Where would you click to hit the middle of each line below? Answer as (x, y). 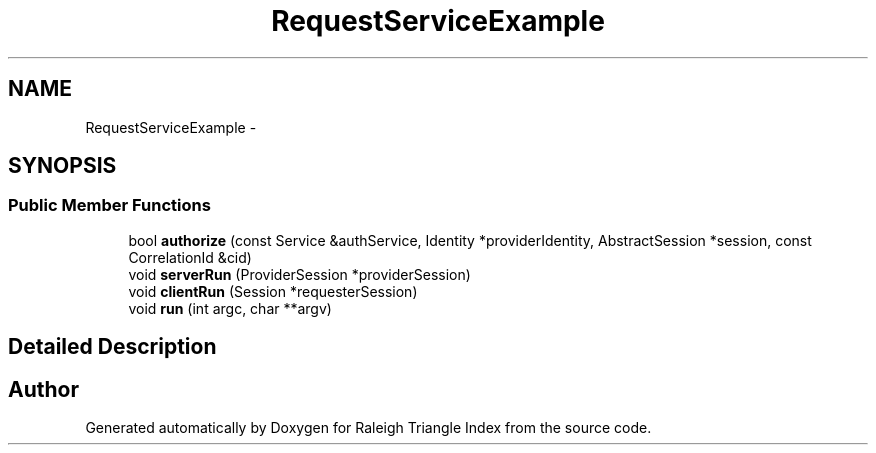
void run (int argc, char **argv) (230, 308)
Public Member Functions (109, 205)
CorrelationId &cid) (190, 257)
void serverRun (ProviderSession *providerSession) (299, 274)
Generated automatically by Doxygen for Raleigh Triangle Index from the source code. (368, 428)
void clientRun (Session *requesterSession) (273, 291)
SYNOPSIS (62, 166)
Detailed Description (112, 347)
